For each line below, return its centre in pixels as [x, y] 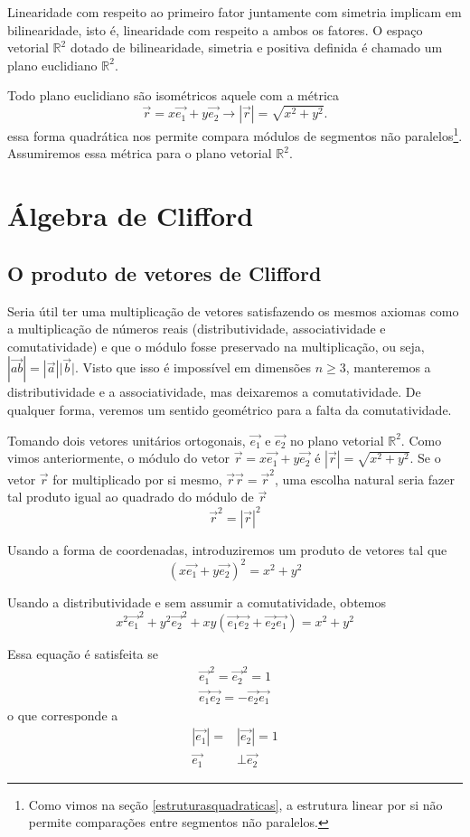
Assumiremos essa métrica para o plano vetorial [140, 153]
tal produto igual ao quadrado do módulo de [131, 497]
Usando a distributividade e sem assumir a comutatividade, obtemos [197, 602]
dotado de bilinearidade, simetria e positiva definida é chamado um [256, 47]
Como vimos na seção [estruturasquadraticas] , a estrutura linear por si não [235, 804]
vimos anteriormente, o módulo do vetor [118, 458]
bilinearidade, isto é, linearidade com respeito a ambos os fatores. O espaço [215, 29]
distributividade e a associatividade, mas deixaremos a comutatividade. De [214, 392]
